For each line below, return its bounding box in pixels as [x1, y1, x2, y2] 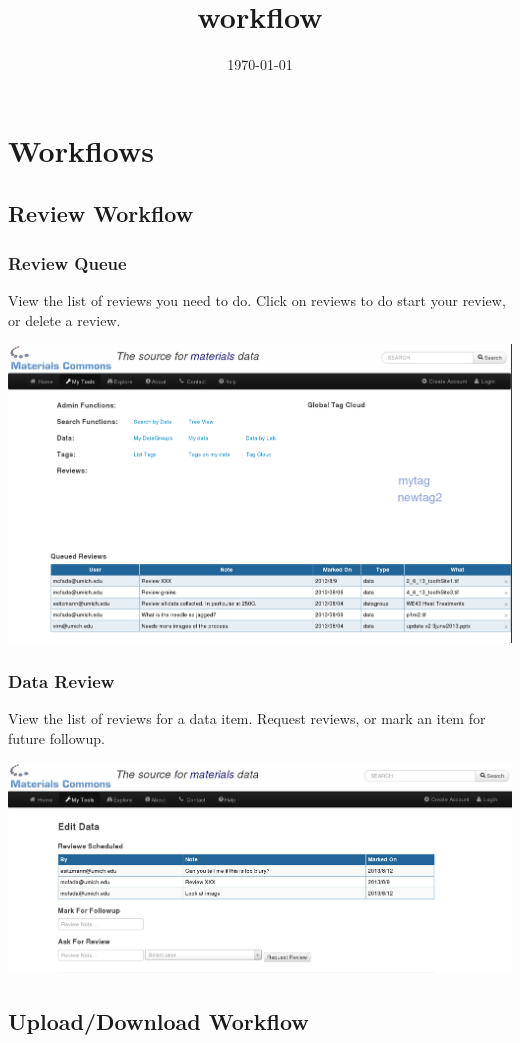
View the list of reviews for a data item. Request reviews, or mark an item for [8, 708, 486, 729]
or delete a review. [8, 309, 121, 330]
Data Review [8, 669, 115, 694]
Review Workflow [8, 198, 194, 229]
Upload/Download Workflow [8, 1005, 309, 1036]
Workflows [8, 129, 155, 170]
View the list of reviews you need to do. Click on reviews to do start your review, [8, 289, 506, 310]
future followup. [8, 728, 105, 749]
